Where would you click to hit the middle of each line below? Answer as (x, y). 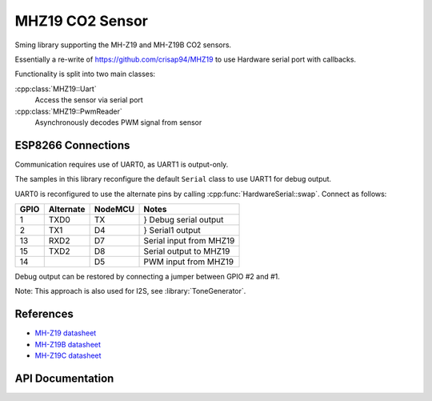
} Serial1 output (172, 230)
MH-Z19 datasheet (66, 333)
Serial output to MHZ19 (187, 251)
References (44, 314)
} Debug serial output (184, 219)
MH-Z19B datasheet (68, 344)
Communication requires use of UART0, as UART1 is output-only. (122, 164)
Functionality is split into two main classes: (85, 74)
